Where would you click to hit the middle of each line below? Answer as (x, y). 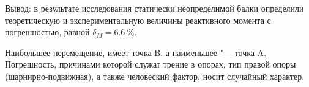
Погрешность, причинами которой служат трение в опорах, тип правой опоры (151, 64)
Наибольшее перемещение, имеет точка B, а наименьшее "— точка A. (136, 52)
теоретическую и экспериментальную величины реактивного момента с (138, 20)
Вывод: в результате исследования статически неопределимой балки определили (154, 8)
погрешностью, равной (47, 32)
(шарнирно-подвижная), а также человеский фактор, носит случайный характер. (155, 76)
